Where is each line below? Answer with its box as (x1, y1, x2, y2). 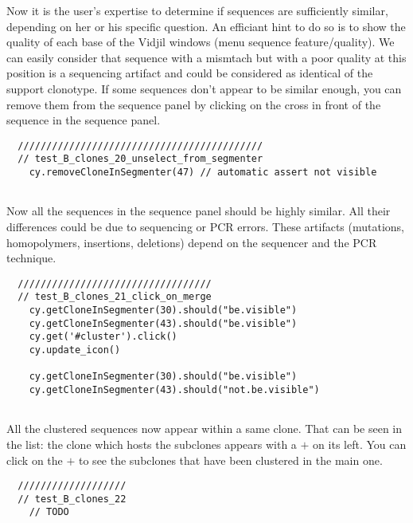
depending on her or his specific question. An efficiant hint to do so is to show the (6, 18, 406, 34)
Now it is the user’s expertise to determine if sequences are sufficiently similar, (6, 2, 388, 18)
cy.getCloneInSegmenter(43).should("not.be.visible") (29, 384, 320, 395)
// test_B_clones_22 (18, 493, 127, 505)
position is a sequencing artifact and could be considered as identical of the (6, 65, 373, 81)
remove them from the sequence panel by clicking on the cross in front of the (6, 96, 381, 112)
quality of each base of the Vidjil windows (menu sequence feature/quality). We (6, 33, 395, 50)
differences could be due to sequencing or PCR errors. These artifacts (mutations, (6, 218, 404, 234)
